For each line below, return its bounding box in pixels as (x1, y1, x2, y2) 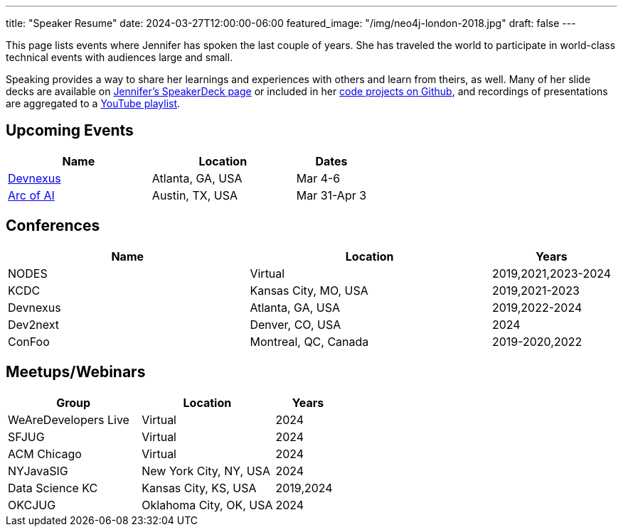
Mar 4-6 (296, 170, 341, 185)
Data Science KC (8, 480, 98, 495)
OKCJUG (8, 497, 56, 512)
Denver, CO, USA (250, 317, 341, 332)
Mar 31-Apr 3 (296, 188, 367, 202)
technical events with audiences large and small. (6, 51, 233, 63)
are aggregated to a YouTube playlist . (6, 97, 181, 109)
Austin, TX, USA (151, 188, 238, 202)
